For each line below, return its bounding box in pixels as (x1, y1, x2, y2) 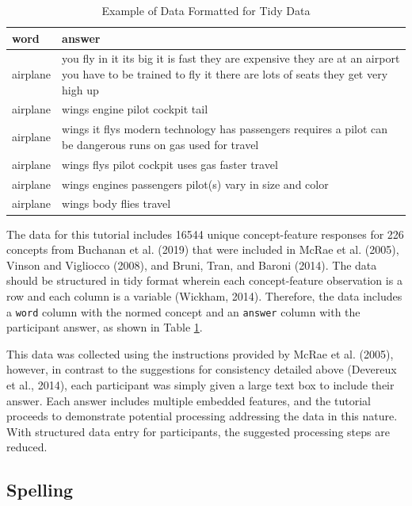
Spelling (6, 477, 74, 502)
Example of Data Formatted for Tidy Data (101, 2, 311, 18)
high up (62, 81, 99, 98)
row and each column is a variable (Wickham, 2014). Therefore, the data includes (6, 287, 402, 304)
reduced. (6, 439, 48, 455)
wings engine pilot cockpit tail (62, 101, 208, 117)
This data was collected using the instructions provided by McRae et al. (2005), (6, 345, 394, 362)
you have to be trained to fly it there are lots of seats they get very (62, 66, 388, 82)
